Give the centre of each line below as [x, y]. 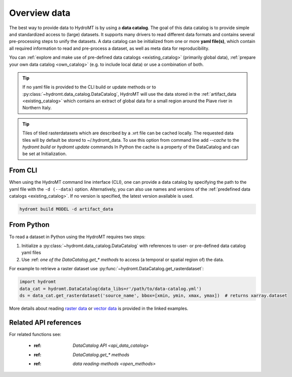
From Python [29, 225]
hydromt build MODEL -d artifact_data [66, 209]
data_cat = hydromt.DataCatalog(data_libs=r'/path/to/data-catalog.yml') [110, 289]
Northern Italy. [37, 108]
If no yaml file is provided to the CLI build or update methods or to [89, 87]
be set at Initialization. [45, 154]
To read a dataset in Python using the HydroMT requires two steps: [77, 237]
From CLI [23, 170]
